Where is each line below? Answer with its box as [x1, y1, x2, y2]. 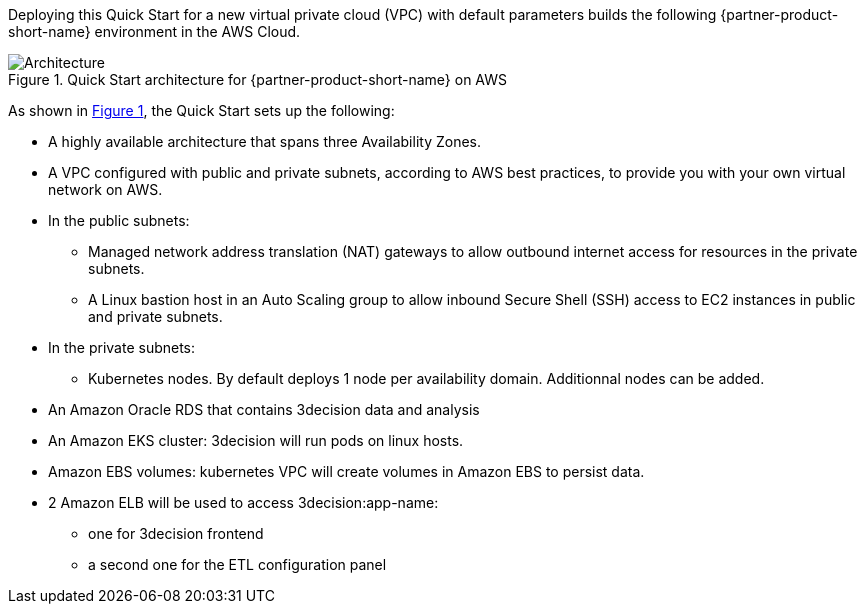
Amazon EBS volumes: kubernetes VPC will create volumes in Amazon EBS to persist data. [48, 463, 645, 480]
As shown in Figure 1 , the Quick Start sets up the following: [8, 102, 395, 119]
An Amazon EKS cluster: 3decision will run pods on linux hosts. [48, 432, 464, 449]
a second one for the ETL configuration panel [88, 556, 387, 573]
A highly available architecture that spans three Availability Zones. [48, 133, 482, 150]
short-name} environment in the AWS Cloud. [8, 23, 301, 40]
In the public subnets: [48, 212, 190, 229]
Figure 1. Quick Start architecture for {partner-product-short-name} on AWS [8, 71, 508, 88]
